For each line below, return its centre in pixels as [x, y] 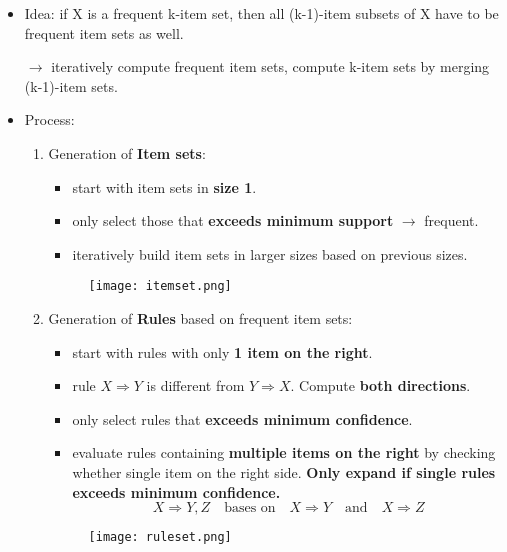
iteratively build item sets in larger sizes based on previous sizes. [270, 253]
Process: [49, 119]
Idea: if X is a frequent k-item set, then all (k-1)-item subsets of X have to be [261, 13]
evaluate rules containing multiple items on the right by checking [284, 452]
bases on [250, 508]
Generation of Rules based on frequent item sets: [200, 318]
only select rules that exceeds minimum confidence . [242, 418]
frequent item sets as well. [104, 32]
